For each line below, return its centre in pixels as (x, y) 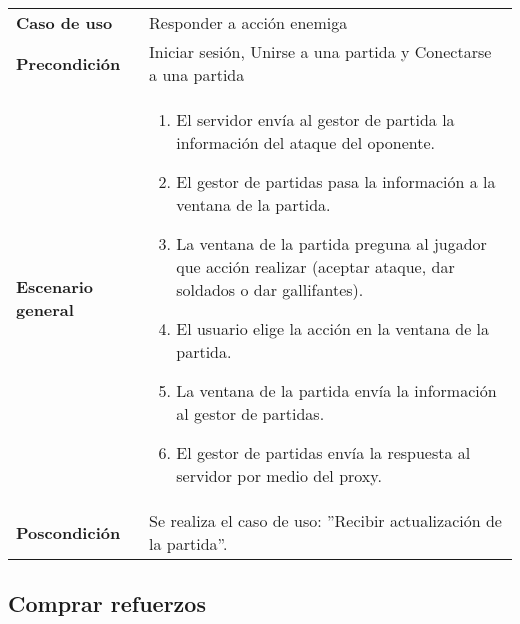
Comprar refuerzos (107, 603)
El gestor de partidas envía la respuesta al (323, 452)
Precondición (68, 63)
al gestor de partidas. (250, 413)
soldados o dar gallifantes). (270, 289)
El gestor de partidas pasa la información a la (336, 181)
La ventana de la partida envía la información (336, 390)
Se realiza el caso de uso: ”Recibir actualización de (325, 520)
